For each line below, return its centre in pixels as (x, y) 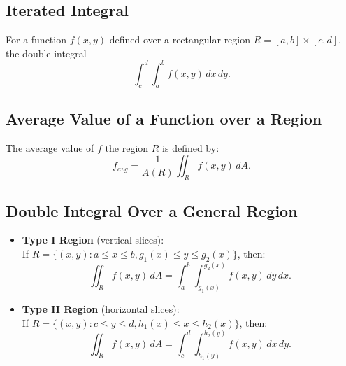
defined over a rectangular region (180, 40)
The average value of (50, 147)
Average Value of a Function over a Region (164, 119)
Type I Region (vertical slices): (93, 240)
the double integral (46, 53)
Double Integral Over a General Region (152, 210)
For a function (36, 40)
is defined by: (191, 147)
